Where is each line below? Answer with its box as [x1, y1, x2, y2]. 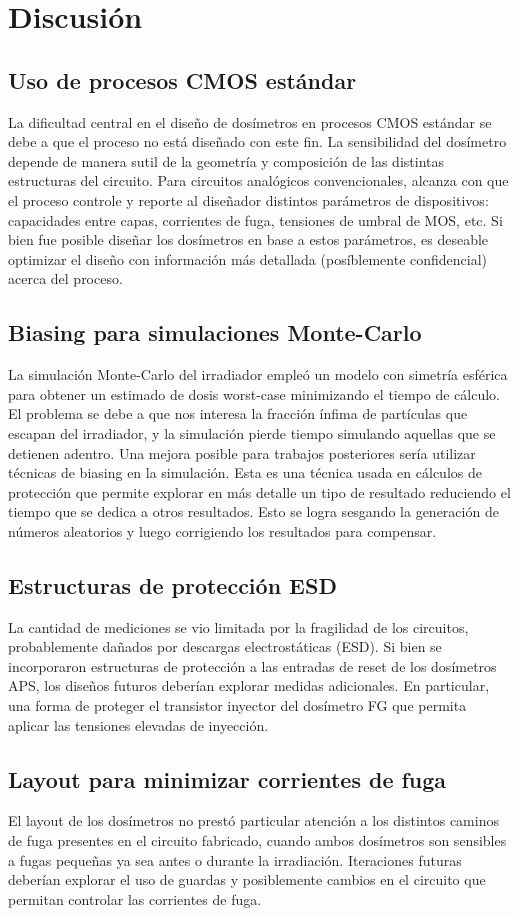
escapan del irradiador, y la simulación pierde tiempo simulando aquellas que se [8, 422, 496, 443]
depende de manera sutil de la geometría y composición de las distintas [8, 150, 444, 171]
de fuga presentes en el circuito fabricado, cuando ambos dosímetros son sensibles [8, 830, 507, 851]
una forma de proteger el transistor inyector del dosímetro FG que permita [8, 695, 467, 716]
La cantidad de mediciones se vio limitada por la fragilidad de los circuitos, [8, 616, 469, 637]
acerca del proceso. [8, 268, 123, 289]
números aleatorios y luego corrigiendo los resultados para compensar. [8, 520, 437, 541]
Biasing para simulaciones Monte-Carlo [8, 317, 422, 348]
